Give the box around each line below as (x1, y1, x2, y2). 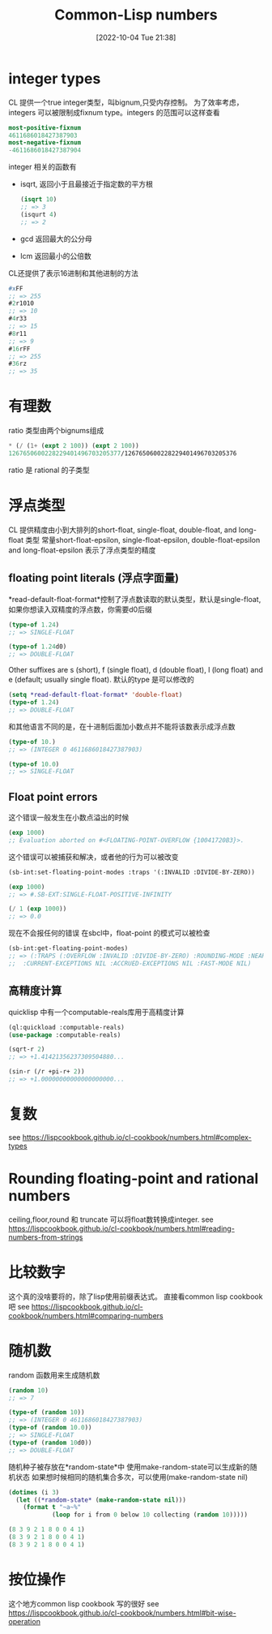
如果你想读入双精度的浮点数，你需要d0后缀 (8, 604, 152, 614)
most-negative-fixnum (8, 139, 82, 147)
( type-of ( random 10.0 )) (8, 1424, 92, 1432)
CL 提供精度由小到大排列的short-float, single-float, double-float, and (8, 525, 237, 535)
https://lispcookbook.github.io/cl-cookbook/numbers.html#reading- (8, 1223, 235, 1233)
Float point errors (8, 789, 98, 804)
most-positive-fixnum (8, 123, 82, 131)
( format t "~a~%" (23, 1503, 82, 1511)
